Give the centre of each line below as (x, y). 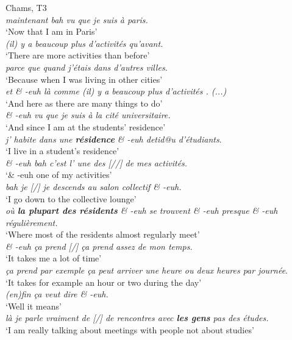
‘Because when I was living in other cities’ (84, 79)
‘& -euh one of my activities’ (59, 175)
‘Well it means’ (34, 306)
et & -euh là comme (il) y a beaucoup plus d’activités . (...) (116, 91)
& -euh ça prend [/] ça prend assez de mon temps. (99, 246)
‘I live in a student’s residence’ (62, 151)
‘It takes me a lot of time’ (54, 258)
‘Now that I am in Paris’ (52, 31)
